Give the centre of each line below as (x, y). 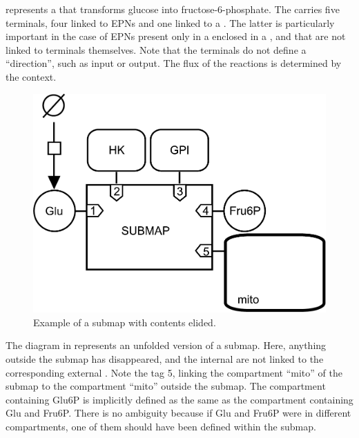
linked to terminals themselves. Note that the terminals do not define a (156, 49)
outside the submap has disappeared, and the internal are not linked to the (165, 359)
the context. (31, 76)
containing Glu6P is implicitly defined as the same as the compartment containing (179, 399)
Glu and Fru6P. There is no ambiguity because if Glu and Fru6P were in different (178, 413)
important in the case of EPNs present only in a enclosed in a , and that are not (176, 36)
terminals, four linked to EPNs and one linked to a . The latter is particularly (170, 22)
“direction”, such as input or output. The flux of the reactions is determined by (174, 63)
